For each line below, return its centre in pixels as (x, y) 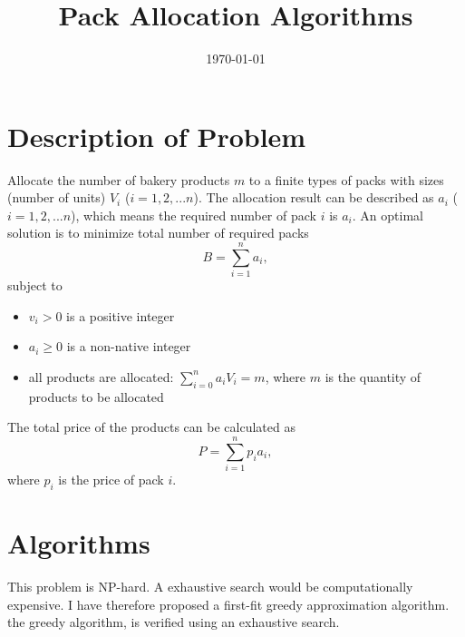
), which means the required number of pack (194, 215)
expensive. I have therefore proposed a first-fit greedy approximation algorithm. (228, 604)
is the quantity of (373, 376)
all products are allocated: (101, 376)
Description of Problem (157, 136)
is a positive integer (121, 315)
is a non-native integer (129, 346)
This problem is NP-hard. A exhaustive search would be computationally (210, 586)
